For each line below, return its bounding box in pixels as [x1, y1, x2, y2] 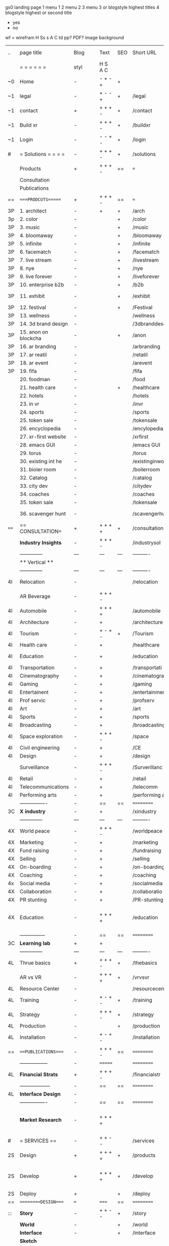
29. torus [20, 450, 42, 456]
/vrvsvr [132, 974, 150, 981]
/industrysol [132, 539, 161, 546]
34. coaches [20, 491, 49, 498]
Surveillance [20, 764, 49, 771]
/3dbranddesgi [132, 320, 167, 327]
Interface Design [20, 1091, 61, 1097]
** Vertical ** [20, 559, 54, 566]
